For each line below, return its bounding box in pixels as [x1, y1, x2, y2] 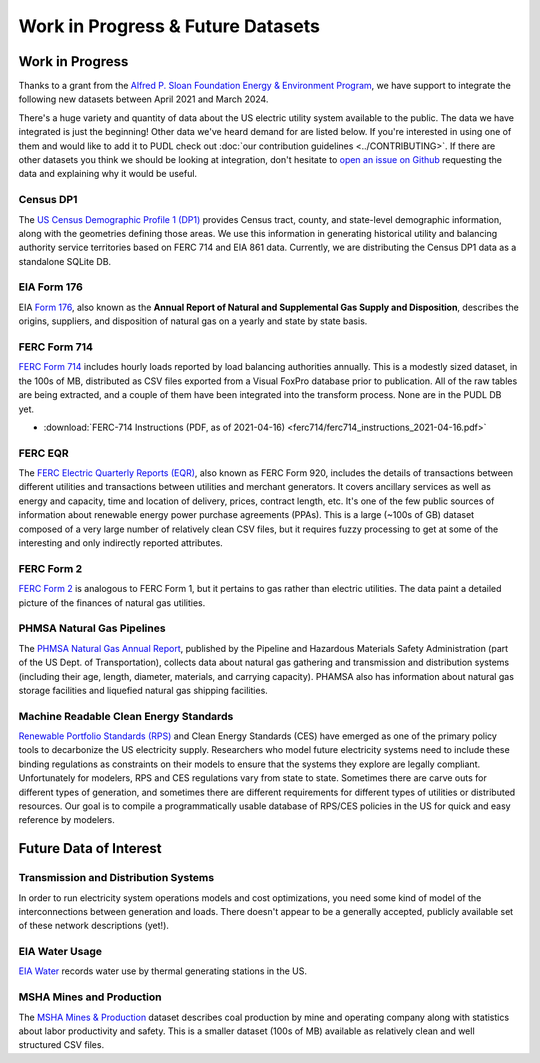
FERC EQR [18, 446, 69, 460]
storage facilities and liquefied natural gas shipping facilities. [18, 684, 269, 696]
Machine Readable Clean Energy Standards [18, 709, 234, 723]
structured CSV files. [18, 1039, 105, 1051]
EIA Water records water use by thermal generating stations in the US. [18, 965, 307, 977]
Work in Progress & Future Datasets [18, 15, 320, 37]
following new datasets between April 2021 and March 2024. [18, 93, 269, 105]
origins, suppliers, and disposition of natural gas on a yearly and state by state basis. [18, 315, 368, 327]
